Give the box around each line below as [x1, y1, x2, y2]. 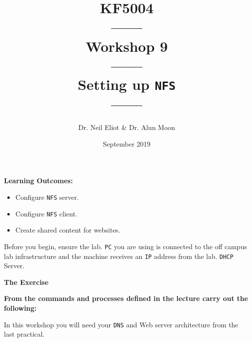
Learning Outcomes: [4, 175, 73, 186]
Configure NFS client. [15, 208, 78, 218]
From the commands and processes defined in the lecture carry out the [4, 293, 248, 303]
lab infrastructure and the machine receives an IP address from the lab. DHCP [4, 251, 233, 261]
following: [4, 302, 37, 313]
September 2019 [103, 138, 151, 149]
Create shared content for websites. [15, 225, 120, 235]
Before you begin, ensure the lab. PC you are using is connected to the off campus [4, 241, 247, 251]
